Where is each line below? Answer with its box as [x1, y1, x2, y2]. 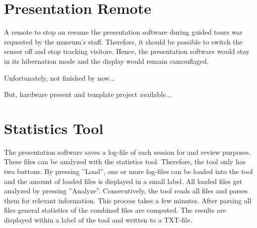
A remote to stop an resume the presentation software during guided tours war [4, 27, 243, 37]
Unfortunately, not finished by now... [4, 72, 116, 83]
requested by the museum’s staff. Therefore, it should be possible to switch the [4, 36, 243, 46]
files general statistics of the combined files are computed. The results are [4, 205, 226, 215]
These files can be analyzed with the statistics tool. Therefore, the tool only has [4, 156, 246, 167]
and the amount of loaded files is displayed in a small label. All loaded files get [4, 176, 243, 186]
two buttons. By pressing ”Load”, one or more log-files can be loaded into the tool [4, 166, 253, 176]
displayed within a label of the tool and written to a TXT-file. [4, 214, 192, 225]
